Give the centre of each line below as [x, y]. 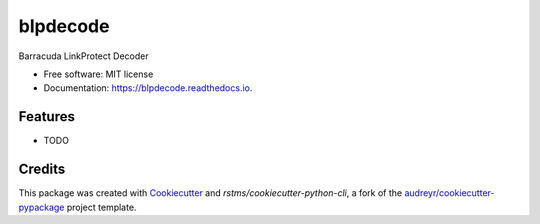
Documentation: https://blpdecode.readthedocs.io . [148, 88]
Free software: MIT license [98, 74]
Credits [42, 169]
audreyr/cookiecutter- [449, 193]
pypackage [41, 207]
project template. [101, 207]
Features [46, 116]
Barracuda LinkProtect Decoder [83, 56]
